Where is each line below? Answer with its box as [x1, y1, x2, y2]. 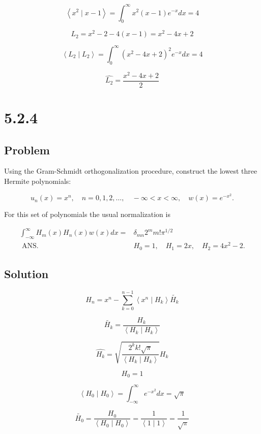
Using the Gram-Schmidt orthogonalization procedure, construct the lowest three [4, 166, 257, 176]
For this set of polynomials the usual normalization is [4, 209, 170, 220]
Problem [4, 142, 50, 157]
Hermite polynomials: [4, 175, 71, 186]
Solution [4, 266, 49, 282]
